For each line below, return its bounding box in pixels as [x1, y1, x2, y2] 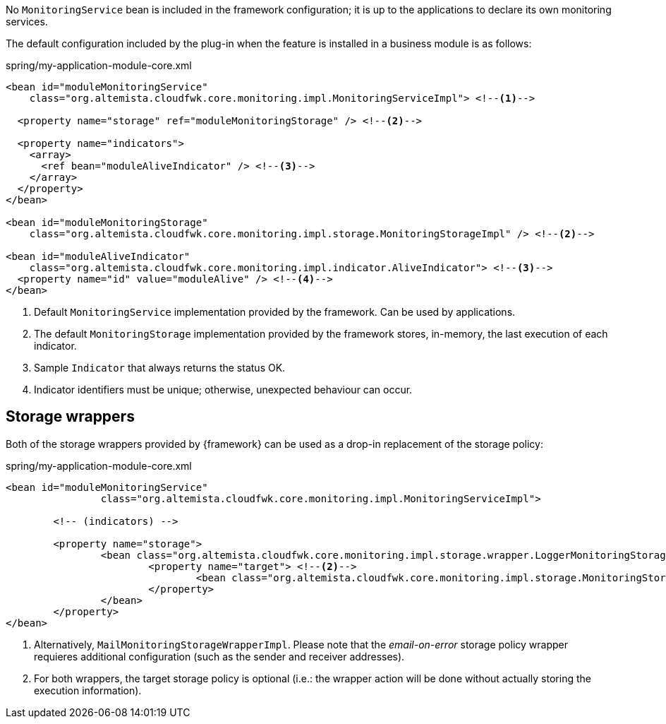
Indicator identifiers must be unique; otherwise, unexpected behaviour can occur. [34, 384, 413, 396]
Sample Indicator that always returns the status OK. [34, 362, 286, 374]
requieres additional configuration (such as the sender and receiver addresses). [34, 650, 405, 663]
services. [6, 16, 48, 28]
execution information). [34, 684, 142, 696]
